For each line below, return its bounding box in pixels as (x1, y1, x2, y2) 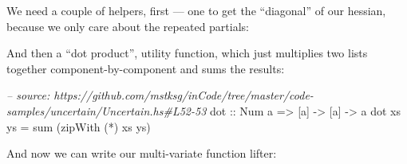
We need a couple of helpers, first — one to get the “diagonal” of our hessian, (6, 2, 386, 18)
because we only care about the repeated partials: (6, 18, 249, 34)
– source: (6, 87, 50, 103)
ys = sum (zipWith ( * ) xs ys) (6, 118, 151, 135)
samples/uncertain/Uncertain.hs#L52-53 (6, 102, 207, 119)
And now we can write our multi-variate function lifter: (6, 145, 277, 162)
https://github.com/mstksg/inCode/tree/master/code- (53, 87, 314, 103)
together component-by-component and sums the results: (6, 60, 285, 76)
